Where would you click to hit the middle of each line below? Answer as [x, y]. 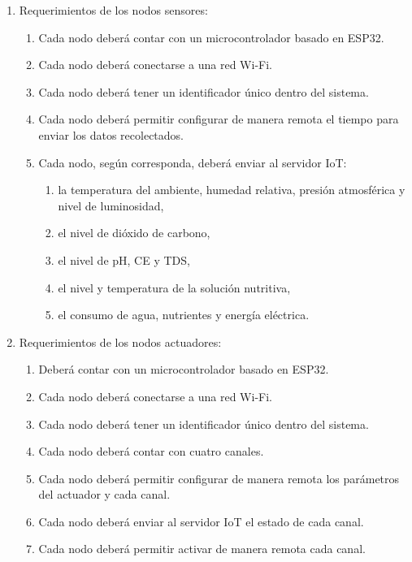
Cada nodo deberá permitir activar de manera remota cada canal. [202, 549]
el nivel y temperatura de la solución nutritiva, [174, 287]
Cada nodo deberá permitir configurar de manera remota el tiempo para [219, 119]
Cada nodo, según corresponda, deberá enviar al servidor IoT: [193, 162]
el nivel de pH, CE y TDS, [124, 259]
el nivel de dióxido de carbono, [134, 233]
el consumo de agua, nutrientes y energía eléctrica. [184, 315]
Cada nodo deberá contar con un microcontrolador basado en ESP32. [211, 37]
